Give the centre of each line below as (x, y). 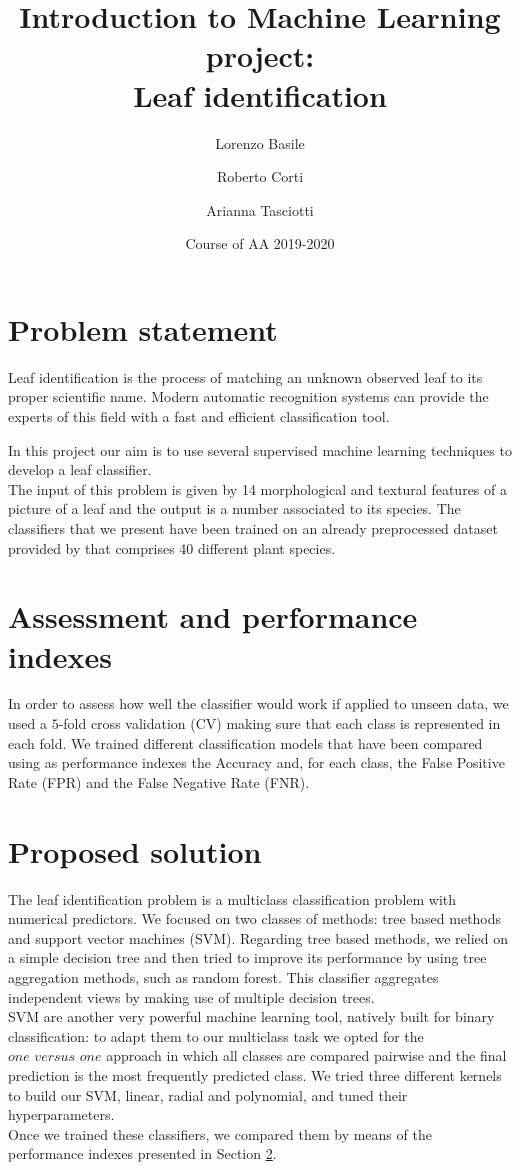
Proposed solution (135, 850)
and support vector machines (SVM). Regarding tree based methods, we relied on (258, 937)
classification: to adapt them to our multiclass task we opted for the (216, 1035)
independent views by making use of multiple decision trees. (191, 996)
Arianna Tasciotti (260, 209)
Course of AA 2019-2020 (260, 243)
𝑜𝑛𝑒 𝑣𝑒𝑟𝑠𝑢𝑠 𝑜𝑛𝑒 (55, 1057)
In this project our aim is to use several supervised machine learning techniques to (260, 449)
